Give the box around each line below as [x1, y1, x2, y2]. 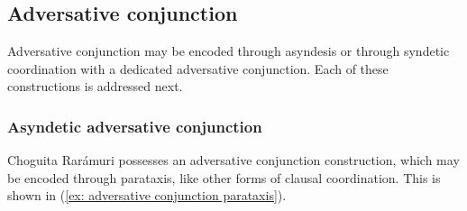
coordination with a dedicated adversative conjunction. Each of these [7, 59, 389, 78]
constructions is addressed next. [7, 77, 183, 96]
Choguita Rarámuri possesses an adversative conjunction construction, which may [7, 151, 460, 170]
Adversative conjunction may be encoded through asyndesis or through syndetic [7, 41, 450, 60]
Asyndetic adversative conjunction [7, 115, 262, 137]
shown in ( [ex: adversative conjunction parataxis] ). [7, 186, 287, 205]
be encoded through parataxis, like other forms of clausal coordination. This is [7, 168, 441, 187]
